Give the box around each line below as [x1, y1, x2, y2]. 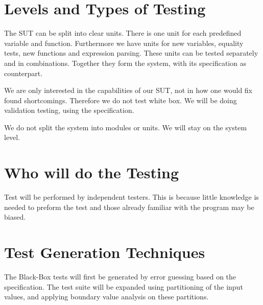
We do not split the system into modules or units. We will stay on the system [4, 122, 247, 132]
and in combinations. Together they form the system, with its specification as [4, 57, 247, 68]
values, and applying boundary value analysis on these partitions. [4, 291, 209, 302]
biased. [4, 212, 26, 222]
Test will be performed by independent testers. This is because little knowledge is [4, 192, 259, 202]
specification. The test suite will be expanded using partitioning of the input [4, 281, 243, 292]
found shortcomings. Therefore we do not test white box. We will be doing [4, 95, 237, 105]
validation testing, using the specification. [4, 105, 134, 115]
